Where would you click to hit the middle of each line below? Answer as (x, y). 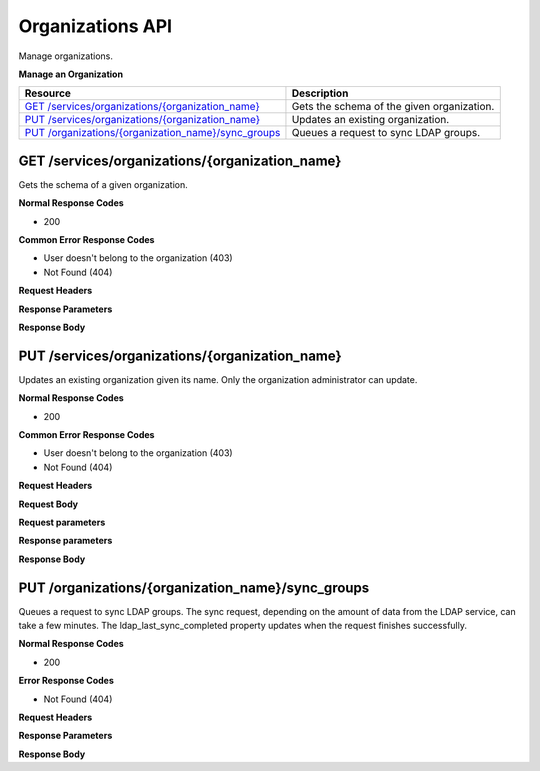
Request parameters (62, 522)
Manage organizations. (66, 56)
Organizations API (95, 26)
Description (320, 93)
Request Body (48, 504)
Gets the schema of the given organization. (393, 107)
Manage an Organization (71, 74)
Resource (48, 93)
